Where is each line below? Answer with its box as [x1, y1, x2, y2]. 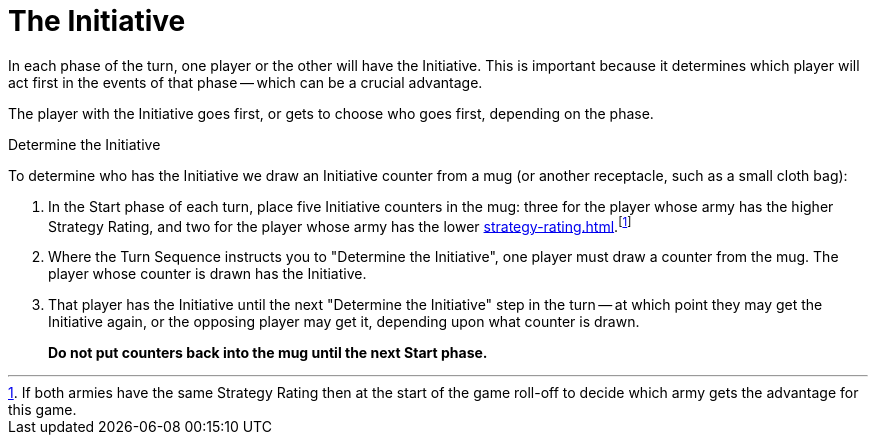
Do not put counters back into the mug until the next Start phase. [48, 344, 488, 362]
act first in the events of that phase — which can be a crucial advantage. [8, 73, 483, 91]
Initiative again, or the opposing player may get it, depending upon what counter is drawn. [48, 313, 640, 331]
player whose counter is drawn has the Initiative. [48, 265, 367, 283]
